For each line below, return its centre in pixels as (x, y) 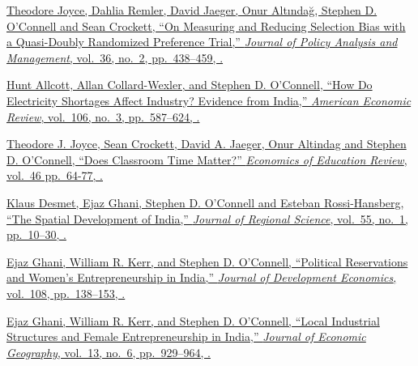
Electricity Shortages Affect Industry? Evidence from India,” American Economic (209, 100)
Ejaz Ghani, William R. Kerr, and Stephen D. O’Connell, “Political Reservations (207, 261)
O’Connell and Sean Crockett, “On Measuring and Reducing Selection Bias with (206, 26)
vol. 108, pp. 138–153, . (66, 293)
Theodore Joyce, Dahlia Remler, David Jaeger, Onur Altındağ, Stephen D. (192, 10)
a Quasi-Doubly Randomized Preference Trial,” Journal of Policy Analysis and (202, 42)
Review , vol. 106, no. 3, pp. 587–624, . (103, 116)
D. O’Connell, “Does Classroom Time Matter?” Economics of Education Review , (207, 159)
